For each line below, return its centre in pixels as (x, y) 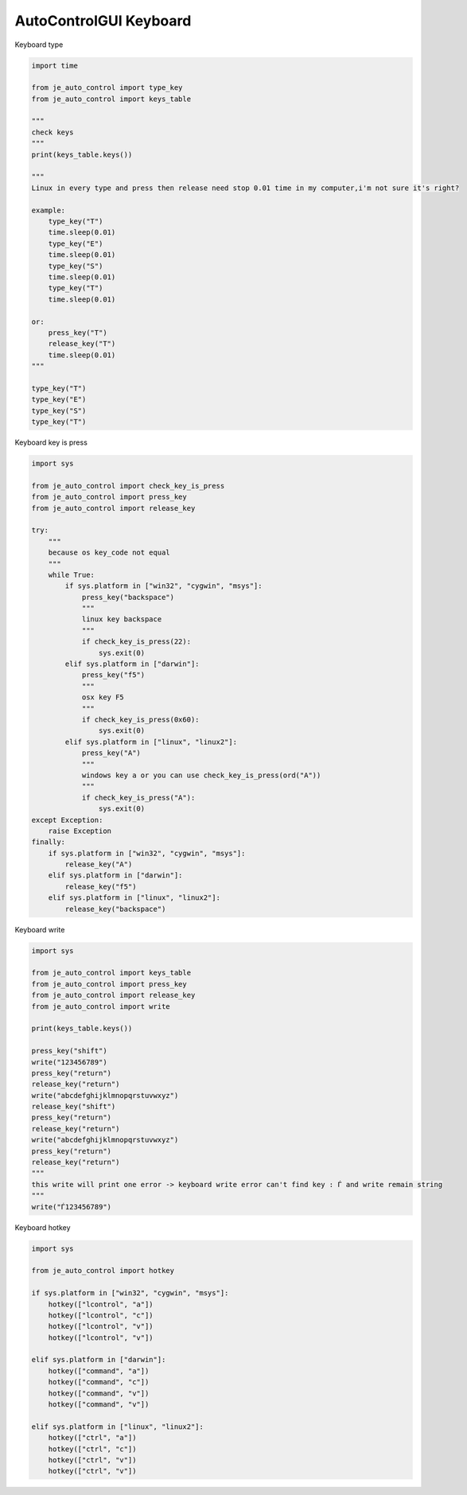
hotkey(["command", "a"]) (99, 1371)
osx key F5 (103, 697)
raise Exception (80, 831)
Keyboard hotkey (43, 1227)
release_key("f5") (101, 886)
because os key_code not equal (109, 553)
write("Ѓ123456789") (71, 1207)
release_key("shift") (74, 1107)
